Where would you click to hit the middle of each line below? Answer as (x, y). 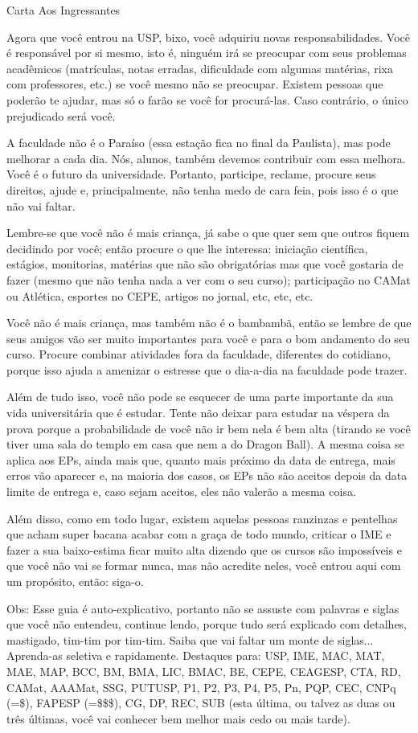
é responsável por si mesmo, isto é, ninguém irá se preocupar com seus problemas (207, 53)
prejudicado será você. (61, 115)
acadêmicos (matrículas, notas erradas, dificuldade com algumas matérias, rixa (200, 68)
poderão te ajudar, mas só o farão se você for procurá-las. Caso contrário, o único (207, 99)
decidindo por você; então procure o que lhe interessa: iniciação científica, (187, 248)
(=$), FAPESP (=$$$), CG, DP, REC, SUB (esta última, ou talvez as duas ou (201, 703)
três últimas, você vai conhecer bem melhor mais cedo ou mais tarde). (178, 718)
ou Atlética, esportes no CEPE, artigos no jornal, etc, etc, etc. (160, 295)
